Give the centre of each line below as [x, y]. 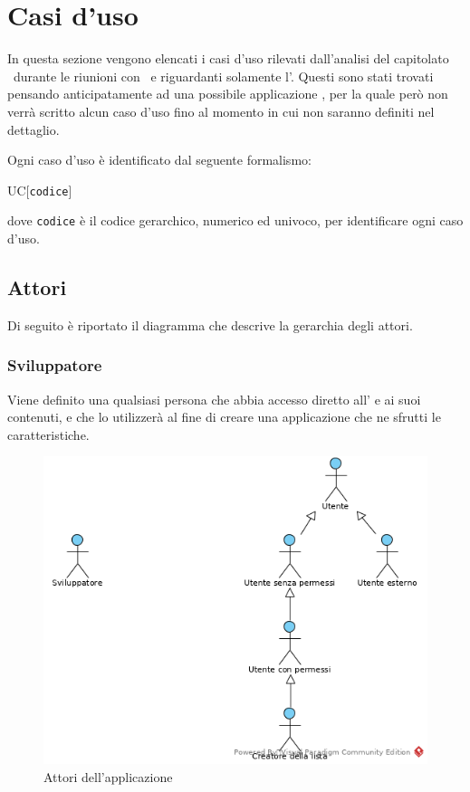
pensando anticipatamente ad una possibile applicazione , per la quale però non [228, 94]
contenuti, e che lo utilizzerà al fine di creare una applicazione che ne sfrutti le [224, 417]
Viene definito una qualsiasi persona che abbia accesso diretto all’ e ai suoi [214, 399]
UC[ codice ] [40, 190]
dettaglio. [34, 129]
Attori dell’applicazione [108, 776]
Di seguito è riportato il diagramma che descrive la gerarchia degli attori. [210, 324]
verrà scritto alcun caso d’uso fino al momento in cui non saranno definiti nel [221, 111]
